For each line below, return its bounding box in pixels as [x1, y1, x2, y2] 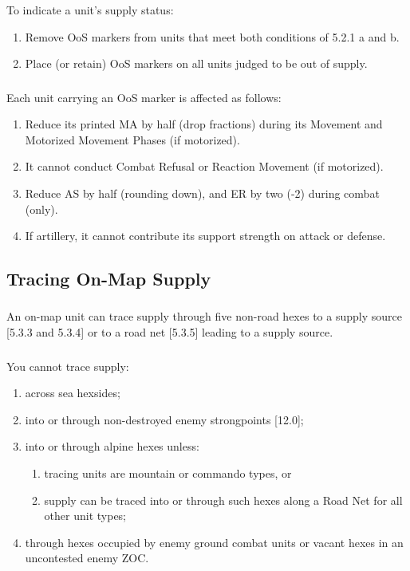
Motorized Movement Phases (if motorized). [25, 131, 240, 148]
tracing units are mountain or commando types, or [44, 464, 292, 481]
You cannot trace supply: [6, 357, 129, 374]
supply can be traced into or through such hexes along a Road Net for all [44, 491, 403, 508]
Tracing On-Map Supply [6, 266, 211, 291]
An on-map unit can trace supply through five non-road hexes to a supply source [6, 308, 402, 325]
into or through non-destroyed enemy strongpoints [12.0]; [25, 411, 304, 427]
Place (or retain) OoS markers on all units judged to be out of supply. [25, 55, 368, 72]
